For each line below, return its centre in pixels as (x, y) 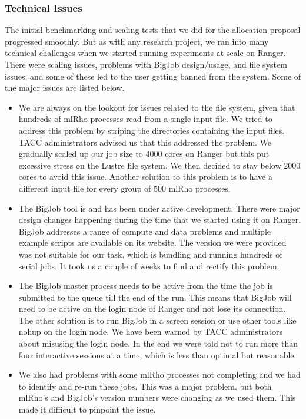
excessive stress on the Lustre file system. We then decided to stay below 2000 (159, 165)
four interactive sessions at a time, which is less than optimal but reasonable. (157, 354)
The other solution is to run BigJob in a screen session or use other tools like (157, 320)
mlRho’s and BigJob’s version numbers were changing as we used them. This (157, 397)
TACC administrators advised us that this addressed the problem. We (145, 142)
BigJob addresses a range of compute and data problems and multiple (144, 231)
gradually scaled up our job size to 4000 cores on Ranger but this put (144, 154)
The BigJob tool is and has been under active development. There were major (159, 208)
